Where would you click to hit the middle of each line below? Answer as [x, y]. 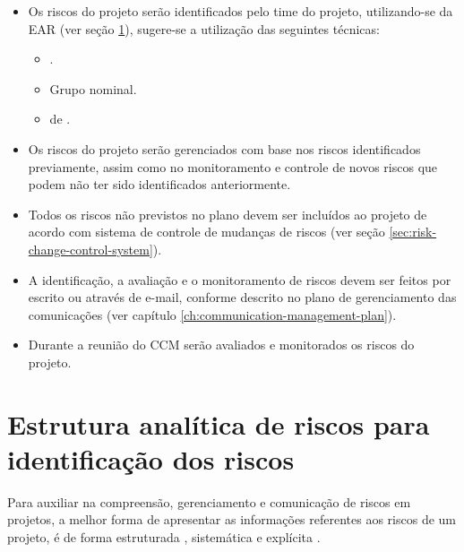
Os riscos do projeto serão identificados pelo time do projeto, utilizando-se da [241, 11]
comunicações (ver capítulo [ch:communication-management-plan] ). [212, 314]
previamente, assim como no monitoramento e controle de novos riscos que [233, 166]
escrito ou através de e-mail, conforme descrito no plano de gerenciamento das [242, 297]
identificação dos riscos [151, 458]
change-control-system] [90, 249]
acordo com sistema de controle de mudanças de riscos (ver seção [206, 232]
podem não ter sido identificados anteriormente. [159, 184]
